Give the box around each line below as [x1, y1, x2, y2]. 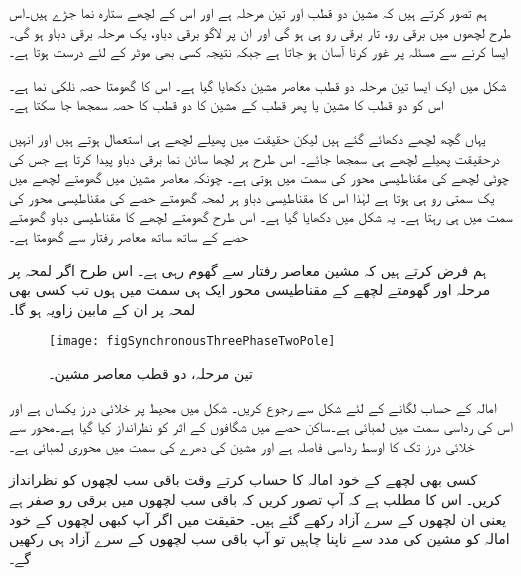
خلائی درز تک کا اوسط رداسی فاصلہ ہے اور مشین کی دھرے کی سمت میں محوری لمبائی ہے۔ [9, 435, 475, 456]
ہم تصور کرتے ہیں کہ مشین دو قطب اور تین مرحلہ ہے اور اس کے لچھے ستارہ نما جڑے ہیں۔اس [9, 2, 487, 22]
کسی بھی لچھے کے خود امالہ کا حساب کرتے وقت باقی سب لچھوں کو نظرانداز [9, 469, 478, 490]
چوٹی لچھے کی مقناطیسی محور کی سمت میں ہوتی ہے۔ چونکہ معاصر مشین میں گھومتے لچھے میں [9, 167, 509, 188]
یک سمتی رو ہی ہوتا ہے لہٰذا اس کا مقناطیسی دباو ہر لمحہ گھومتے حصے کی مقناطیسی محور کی [9, 186, 495, 207]
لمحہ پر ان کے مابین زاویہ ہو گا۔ [9, 298, 196, 319]
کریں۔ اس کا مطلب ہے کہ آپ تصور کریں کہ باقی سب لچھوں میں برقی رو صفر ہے [9, 488, 502, 509]
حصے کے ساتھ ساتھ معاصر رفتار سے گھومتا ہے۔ [9, 225, 249, 246]
